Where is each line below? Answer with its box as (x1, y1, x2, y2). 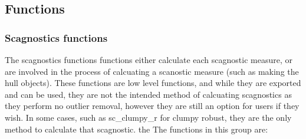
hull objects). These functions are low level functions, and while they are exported (5, 77, 301, 89)
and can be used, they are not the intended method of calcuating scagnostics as (5, 88, 292, 100)
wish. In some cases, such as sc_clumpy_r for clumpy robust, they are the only (5, 111, 292, 123)
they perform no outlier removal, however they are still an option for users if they (5, 100, 300, 112)
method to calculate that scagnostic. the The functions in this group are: (5, 123, 268, 135)
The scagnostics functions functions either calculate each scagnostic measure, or (5, 54, 292, 65)
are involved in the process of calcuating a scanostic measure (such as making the (5, 65, 299, 77)
